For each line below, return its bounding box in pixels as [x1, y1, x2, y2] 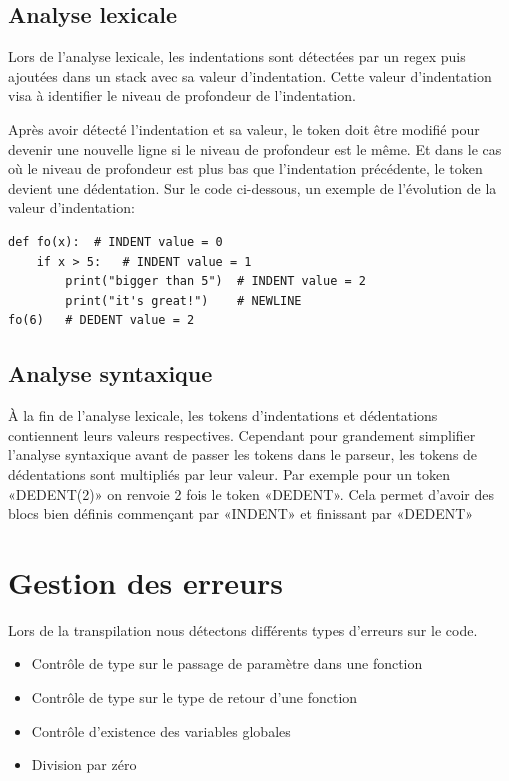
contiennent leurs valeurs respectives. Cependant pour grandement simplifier [8, 424, 476, 445]
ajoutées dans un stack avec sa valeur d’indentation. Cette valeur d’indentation [8, 65, 492, 86]
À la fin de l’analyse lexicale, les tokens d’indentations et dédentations [8, 405, 438, 426]
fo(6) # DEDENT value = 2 [8, 313, 195, 328]
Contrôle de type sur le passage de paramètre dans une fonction [31, 653, 423, 674]
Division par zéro [31, 754, 137, 775]
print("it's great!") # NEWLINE [65, 293, 302, 308]
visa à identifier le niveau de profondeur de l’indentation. [8, 85, 356, 106]
